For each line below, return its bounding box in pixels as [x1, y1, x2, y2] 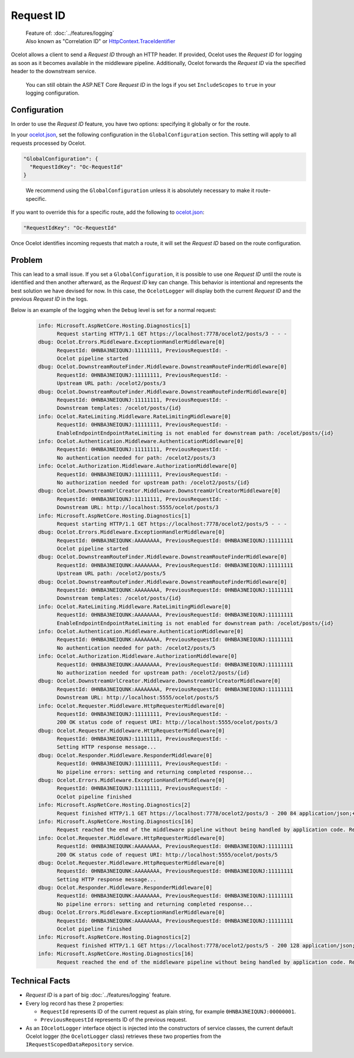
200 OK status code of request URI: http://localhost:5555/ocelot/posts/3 [57, 719, 278, 726]
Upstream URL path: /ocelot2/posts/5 [57, 570, 166, 577]
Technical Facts [11, 976, 71, 986]
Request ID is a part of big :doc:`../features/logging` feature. [25, 991, 171, 998]
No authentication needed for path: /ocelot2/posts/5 [57, 644, 216, 651]
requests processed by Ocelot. [11, 139, 86, 147]
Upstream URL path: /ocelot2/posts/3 [57, 380, 166, 387]
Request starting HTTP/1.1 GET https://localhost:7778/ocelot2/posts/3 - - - [57, 330, 287, 337]
